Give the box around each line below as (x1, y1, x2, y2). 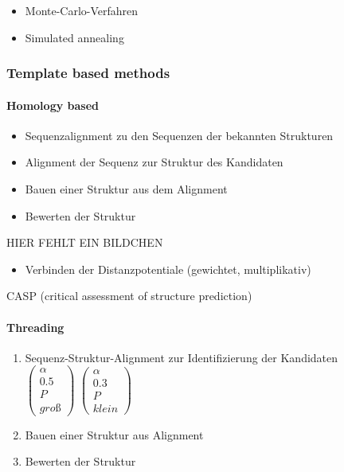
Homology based (6, 96, 99, 113)
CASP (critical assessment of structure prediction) (6, 287, 252, 304)
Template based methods (6, 63, 170, 83)
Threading (6, 318, 64, 335)
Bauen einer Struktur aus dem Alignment (25, 181, 228, 197)
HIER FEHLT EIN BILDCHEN (6, 234, 163, 251)
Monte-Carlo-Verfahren (25, 2, 139, 18)
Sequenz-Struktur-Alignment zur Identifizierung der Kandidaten (25, 349, 338, 365)
